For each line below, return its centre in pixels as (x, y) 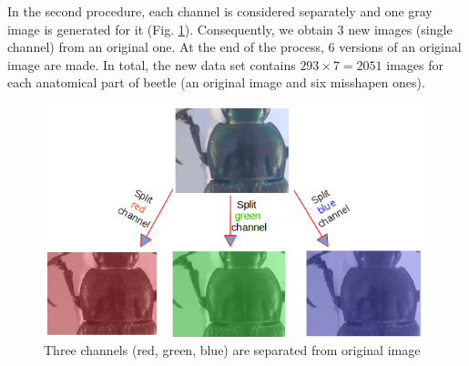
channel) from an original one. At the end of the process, (166, 47)
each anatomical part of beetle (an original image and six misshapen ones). (216, 82)
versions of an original (400, 47)
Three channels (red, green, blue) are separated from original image (232, 349)
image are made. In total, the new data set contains (152, 64)
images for (415, 64)
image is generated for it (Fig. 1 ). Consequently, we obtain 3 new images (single (230, 29)
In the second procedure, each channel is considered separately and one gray (220, 11)
